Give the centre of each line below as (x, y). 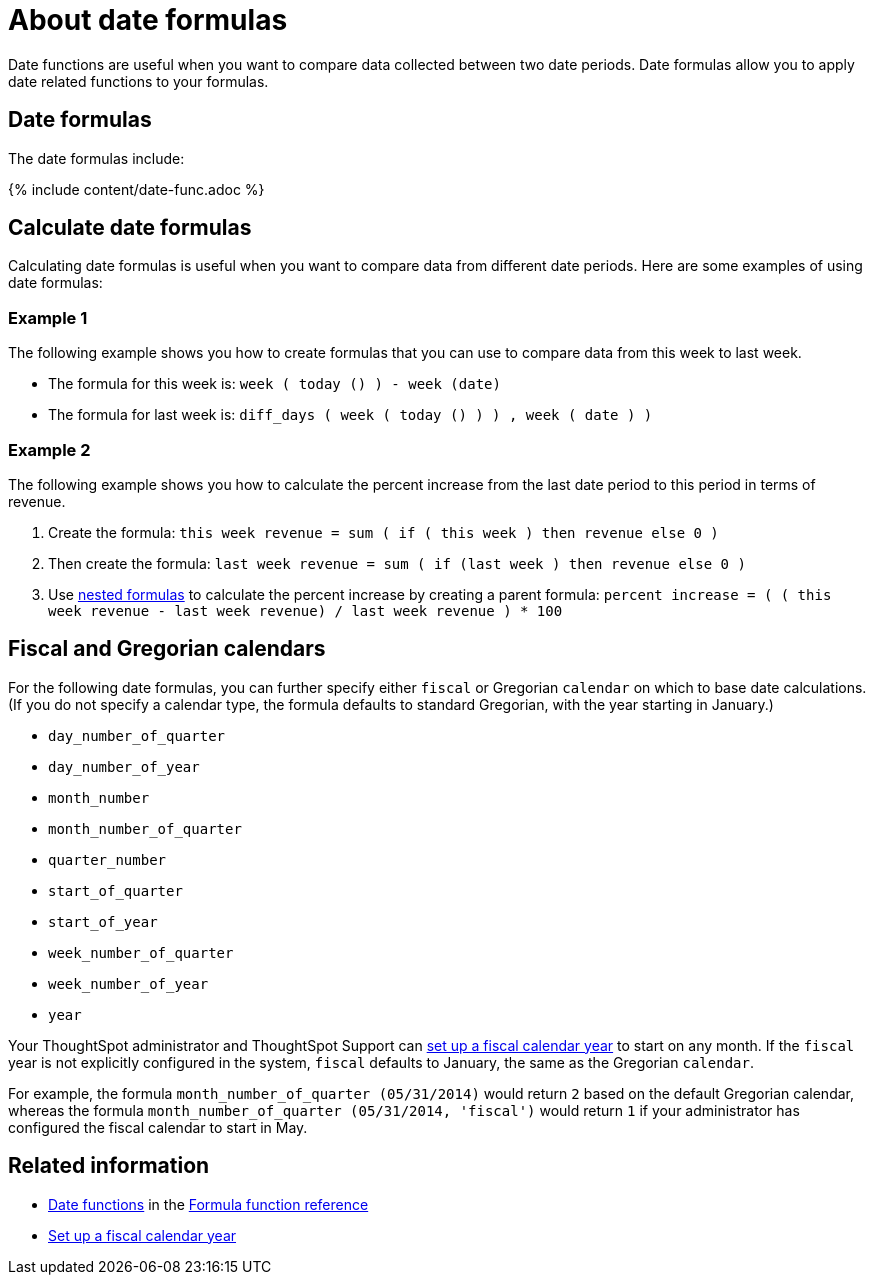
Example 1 (48, 317)
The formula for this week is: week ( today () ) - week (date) (274, 384)
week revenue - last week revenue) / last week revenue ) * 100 (305, 610)
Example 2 (49, 449)
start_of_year (103, 921)
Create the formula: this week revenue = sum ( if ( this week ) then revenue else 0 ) (383, 532)
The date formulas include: (96, 158)
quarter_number (107, 859)
